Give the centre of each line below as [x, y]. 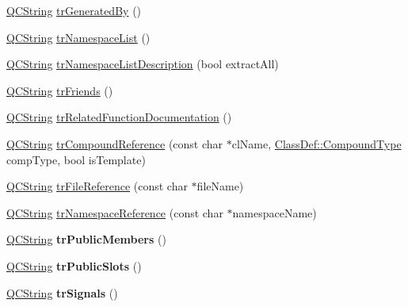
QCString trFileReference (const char [97, 186]
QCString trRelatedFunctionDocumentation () [119, 117]
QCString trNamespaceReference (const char [115, 212]
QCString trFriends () [60, 90]
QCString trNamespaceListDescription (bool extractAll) [143, 64]
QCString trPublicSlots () [74, 265]
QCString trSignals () [62, 292]
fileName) [220, 186]
